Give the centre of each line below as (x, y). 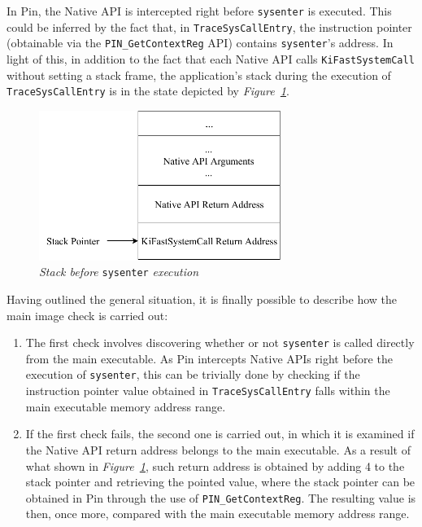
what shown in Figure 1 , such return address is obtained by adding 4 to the (215, 466)
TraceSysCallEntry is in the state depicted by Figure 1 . (148, 91)
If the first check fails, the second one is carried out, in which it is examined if (220, 434)
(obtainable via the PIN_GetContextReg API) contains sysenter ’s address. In (200, 43)
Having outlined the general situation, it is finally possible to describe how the (202, 299)
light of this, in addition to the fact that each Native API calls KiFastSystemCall (211, 58)
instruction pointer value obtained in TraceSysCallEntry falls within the (208, 391)
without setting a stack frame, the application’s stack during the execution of (199, 75)
